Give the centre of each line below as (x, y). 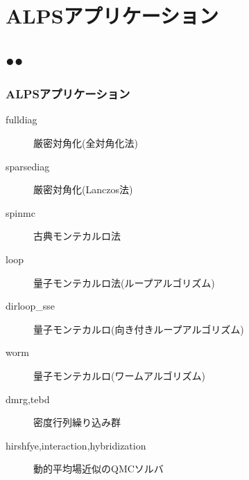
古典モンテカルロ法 (77, 236)
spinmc (20, 212)
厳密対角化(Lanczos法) (83, 189)
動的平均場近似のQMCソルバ (98, 469)
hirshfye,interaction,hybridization (76, 445)
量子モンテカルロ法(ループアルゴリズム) (124, 282)
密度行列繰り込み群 (77, 422)
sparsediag (28, 166)
